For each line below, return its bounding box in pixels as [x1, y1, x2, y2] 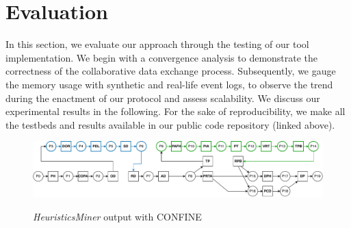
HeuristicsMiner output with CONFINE [33, 209, 202, 223]
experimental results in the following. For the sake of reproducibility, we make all [5, 104, 346, 118]
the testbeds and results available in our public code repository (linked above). [5, 117, 335, 131]
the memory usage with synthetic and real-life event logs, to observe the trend [5, 77, 333, 91]
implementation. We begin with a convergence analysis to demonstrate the [5, 50, 318, 64]
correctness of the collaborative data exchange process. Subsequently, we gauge [5, 64, 336, 78]
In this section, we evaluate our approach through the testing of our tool [5, 37, 309, 51]
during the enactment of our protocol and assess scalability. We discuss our [5, 90, 320, 105]
